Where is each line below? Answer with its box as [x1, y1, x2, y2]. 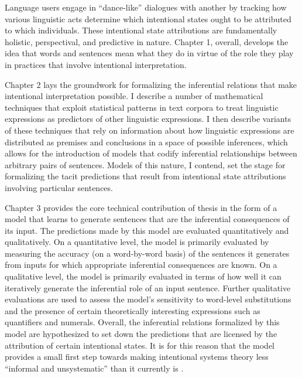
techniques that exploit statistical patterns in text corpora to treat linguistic [5, 101, 279, 113]
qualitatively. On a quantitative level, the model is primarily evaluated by [5, 236, 269, 248]
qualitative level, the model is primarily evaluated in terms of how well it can [5, 270, 282, 282]
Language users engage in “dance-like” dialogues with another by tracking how [5, 1, 287, 13]
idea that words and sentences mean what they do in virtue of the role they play [5, 47, 294, 59]
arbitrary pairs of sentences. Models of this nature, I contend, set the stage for [5, 158, 286, 171]
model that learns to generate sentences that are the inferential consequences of [5, 213, 290, 225]
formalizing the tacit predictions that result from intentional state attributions [5, 170, 286, 182]
